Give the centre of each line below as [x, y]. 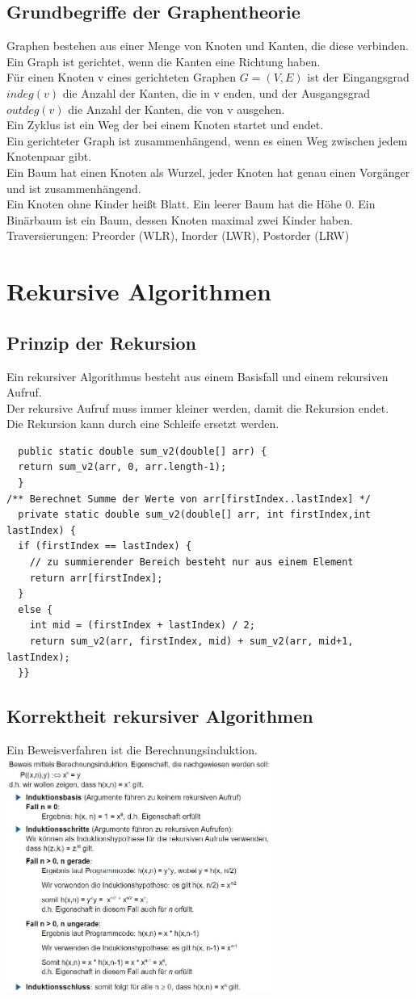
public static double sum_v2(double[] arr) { [143, 451]
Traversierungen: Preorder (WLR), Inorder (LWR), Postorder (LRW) [178, 235]
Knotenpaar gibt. [49, 156]
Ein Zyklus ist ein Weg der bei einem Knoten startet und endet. [165, 125]
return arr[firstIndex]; [96, 578]
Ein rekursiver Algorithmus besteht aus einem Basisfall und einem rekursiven [197, 376]
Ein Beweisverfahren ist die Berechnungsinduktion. [132, 749]
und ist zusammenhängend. [74, 188]
